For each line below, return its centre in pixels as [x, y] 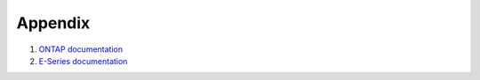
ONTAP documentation [81, 49]
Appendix [53, 23]
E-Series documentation [83, 61]
